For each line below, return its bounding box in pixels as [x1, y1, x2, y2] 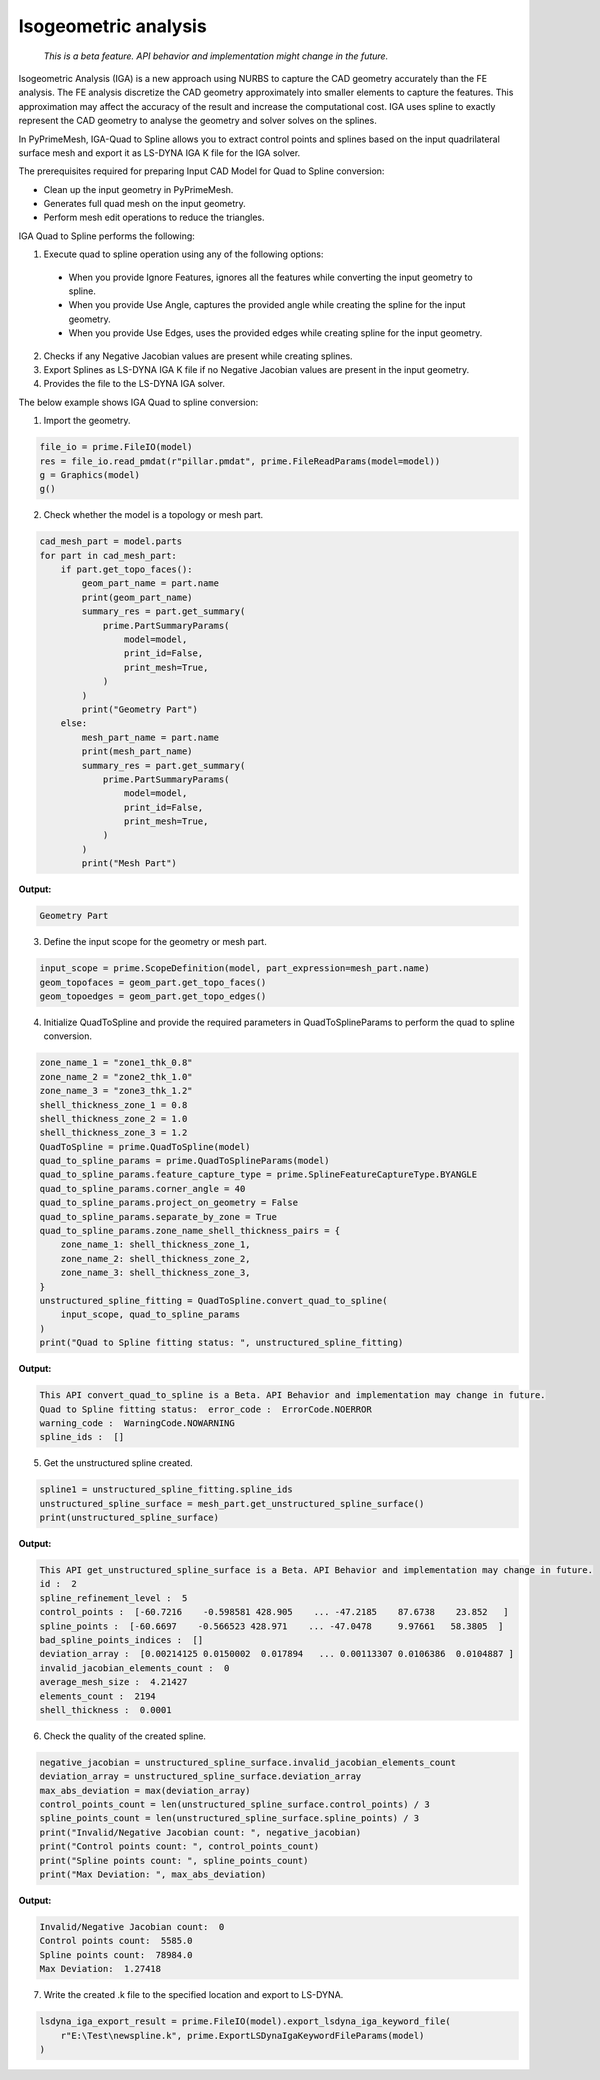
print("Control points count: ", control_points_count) [39, 1841, 320, 1852]
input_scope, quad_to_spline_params [60, 1309, 240, 1320]
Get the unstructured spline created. [43, 1457, 194, 1469]
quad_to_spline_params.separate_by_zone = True [39, 1211, 277, 1222]
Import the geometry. [43, 415, 131, 427]
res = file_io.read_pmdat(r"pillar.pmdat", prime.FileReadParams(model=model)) [39, 455, 441, 467]
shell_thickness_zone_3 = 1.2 [39, 1127, 188, 1139]
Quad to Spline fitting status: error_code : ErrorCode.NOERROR [39, 1403, 372, 1415]
